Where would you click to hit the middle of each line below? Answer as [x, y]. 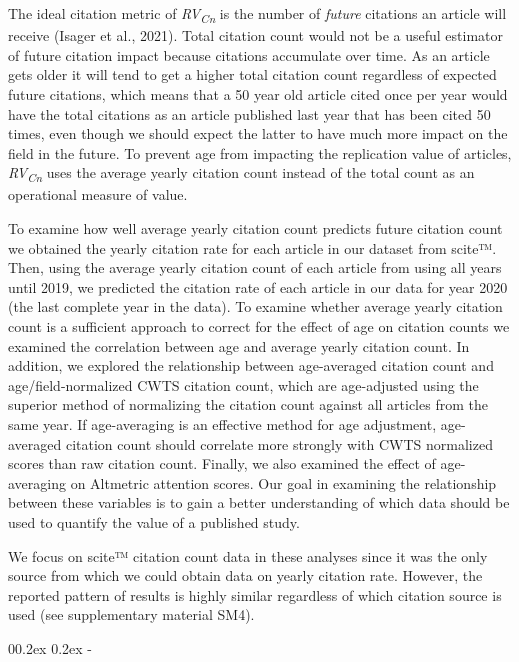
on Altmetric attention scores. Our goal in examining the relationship [283, 482]
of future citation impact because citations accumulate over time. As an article [249, 54]
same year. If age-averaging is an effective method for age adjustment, [222, 423]
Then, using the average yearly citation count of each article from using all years [255, 267]
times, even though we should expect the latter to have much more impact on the [258, 133]
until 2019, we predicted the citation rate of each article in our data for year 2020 [258, 286]
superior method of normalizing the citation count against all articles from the [248, 404]
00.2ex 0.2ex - [50, 647]
